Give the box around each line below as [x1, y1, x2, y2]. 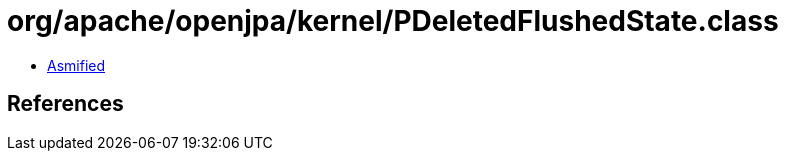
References [7, 91, 124, 117]
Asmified [47, 56, 106, 74]
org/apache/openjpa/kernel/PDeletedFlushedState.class [7, 4, 779, 38]
